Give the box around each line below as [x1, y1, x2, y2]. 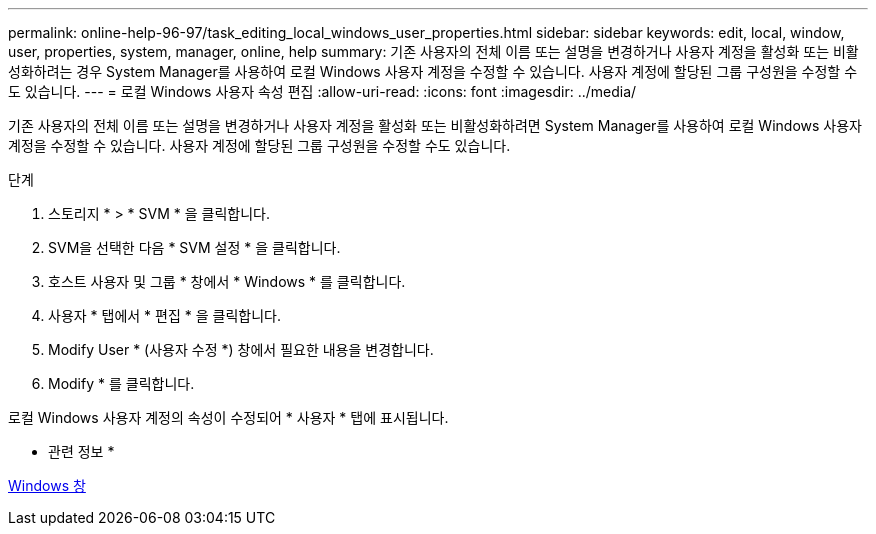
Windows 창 [8, 477, 86, 494]
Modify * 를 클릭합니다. [48, 375, 195, 392]
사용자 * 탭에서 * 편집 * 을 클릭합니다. [48, 307, 281, 324]
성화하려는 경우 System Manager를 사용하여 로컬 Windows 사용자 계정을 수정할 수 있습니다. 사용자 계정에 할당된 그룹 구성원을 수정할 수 [8, 63, 858, 80]
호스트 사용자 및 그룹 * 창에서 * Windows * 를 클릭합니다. [48, 273, 406, 290]
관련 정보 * [48, 443, 115, 460]
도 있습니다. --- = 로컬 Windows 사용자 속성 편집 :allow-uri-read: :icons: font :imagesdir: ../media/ [8, 83, 637, 100]
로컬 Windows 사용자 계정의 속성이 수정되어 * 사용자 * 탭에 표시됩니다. [8, 409, 449, 426]
